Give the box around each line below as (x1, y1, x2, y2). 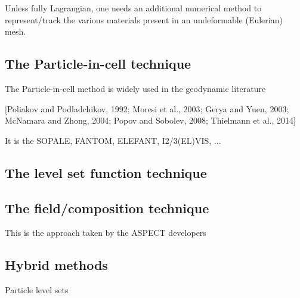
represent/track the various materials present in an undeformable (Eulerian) (5, 13, 283, 26)
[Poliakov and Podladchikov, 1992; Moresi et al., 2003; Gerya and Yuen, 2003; (5, 102, 289, 115)
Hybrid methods (5, 256, 108, 274)
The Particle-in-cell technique (5, 54, 191, 73)
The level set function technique (5, 163, 207, 182)
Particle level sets (5, 284, 69, 296)
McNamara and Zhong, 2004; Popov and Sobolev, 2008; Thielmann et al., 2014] (5, 114, 296, 127)
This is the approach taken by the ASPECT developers (5, 226, 206, 239)
